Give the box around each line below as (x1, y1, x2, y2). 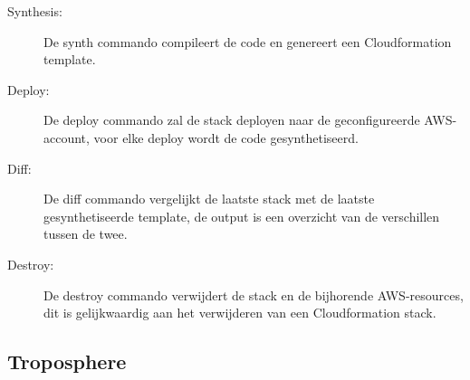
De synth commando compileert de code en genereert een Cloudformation (43, 32, 452, 51)
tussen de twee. (43, 224, 128, 243)
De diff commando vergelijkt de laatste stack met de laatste (43, 189, 375, 208)
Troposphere (7, 347, 127, 375)
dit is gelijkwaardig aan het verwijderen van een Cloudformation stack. (43, 303, 436, 322)
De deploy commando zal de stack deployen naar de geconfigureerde (43, 110, 420, 129)
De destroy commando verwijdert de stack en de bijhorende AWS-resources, (43, 285, 464, 304)
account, (43, 128, 90, 147)
